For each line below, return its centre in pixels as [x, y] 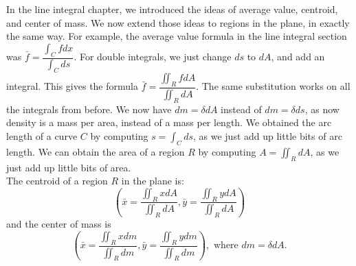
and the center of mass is [59, 224]
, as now [322, 109]
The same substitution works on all [276, 86]
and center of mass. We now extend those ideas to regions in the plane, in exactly [178, 22]
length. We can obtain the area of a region [96, 151]
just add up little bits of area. [69, 167]
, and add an [298, 57]
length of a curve [42, 135]
